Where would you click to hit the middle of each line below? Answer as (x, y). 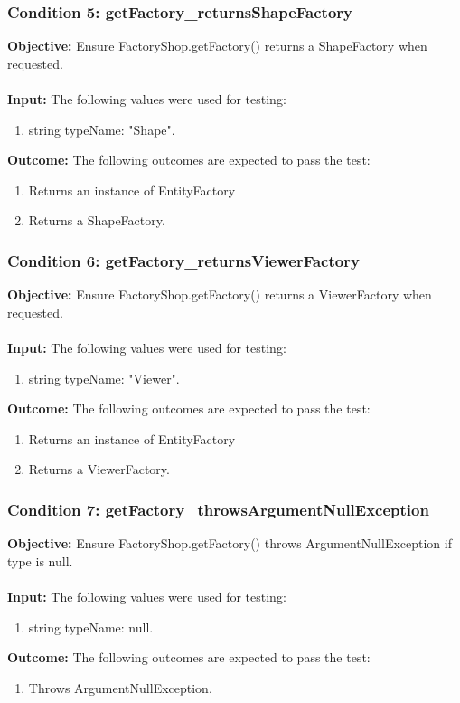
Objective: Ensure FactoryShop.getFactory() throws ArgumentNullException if (230, 543)
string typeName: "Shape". (102, 129)
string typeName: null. (91, 627)
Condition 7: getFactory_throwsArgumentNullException (218, 509)
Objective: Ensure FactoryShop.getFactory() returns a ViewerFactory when (220, 294)
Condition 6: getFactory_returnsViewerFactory (183, 260)
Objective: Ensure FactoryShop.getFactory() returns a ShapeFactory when (217, 46)
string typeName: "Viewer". (104, 378)
